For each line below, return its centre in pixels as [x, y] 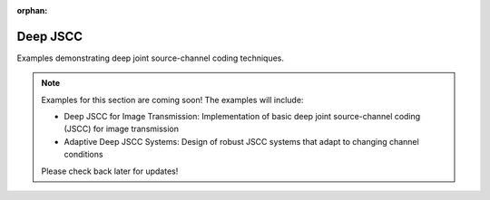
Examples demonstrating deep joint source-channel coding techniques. [151, 58]
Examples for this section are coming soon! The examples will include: [172, 100]
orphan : [32, 10]
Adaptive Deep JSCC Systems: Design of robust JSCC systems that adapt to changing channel [241, 141]
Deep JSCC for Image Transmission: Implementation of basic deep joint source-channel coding [242, 117]
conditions [83, 155]
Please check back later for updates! [110, 171]
